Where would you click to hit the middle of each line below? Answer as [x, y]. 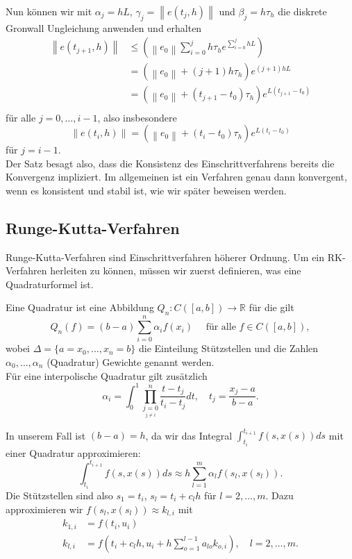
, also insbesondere [137, 117]
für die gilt [271, 307]
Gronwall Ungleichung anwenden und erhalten [104, 27]
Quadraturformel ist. [50, 284]
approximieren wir [44, 509]
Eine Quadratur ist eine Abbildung [80, 307]
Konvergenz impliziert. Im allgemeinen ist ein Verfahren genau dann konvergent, [176, 177]
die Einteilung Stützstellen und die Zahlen [228, 348]
